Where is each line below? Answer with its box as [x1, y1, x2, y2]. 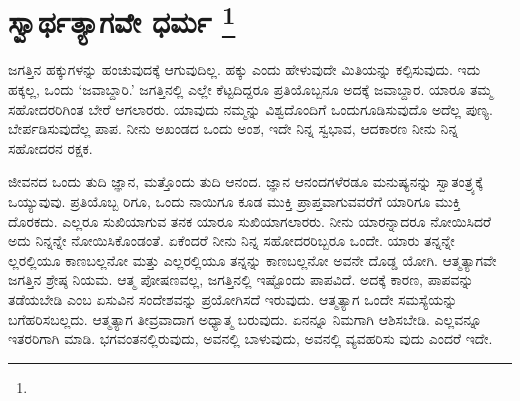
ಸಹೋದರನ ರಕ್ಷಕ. [8, 137, 93, 158]
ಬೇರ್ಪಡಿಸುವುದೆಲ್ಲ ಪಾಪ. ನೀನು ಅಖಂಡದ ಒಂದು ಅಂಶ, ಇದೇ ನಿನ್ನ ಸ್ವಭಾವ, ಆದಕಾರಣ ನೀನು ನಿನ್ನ [8, 118, 459, 139]
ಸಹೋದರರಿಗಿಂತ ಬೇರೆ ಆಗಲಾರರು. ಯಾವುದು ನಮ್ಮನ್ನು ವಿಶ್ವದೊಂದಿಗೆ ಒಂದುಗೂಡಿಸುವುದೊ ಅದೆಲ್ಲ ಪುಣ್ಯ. [8, 98, 493, 119]
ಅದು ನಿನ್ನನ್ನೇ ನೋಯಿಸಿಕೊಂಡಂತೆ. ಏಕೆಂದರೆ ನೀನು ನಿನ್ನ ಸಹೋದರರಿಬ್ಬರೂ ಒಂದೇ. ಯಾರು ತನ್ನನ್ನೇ [8, 230, 455, 251]
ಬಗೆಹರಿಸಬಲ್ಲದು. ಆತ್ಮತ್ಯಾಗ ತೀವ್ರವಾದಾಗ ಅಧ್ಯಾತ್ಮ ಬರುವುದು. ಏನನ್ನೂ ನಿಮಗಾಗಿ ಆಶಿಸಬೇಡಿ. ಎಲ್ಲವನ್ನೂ [8, 308, 482, 329]
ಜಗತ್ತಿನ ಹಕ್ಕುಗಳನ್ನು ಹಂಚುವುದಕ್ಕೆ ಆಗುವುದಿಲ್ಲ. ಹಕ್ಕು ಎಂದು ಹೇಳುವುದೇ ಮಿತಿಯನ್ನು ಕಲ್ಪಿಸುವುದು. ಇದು [8, 59, 481, 80]
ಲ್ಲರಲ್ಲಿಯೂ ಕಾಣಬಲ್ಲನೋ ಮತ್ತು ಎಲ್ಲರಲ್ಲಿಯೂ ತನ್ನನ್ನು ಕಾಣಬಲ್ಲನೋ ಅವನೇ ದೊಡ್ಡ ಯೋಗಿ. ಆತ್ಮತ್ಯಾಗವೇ [8, 249, 497, 270]
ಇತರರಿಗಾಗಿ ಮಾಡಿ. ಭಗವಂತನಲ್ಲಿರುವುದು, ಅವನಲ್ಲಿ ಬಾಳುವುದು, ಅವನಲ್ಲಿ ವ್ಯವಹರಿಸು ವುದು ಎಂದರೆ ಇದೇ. [8, 328, 493, 349]
